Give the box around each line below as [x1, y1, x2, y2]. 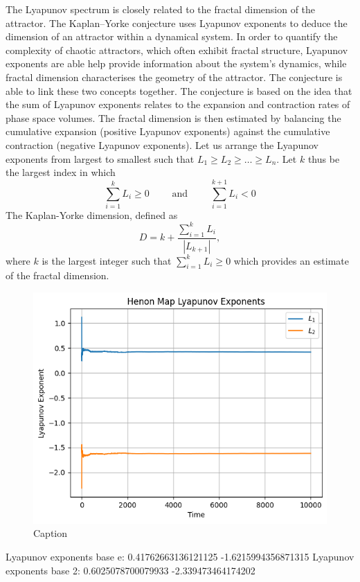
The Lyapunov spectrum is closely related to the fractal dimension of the [6, 2, 316, 16]
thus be [307, 151, 340, 166]
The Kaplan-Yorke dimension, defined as [6, 207, 178, 222]
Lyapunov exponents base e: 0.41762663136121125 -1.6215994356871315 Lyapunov [6, 549, 354, 563]
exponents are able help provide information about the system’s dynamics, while [6, 56, 347, 71]
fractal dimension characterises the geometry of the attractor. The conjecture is [6, 69, 343, 84]
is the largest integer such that [42, 253, 172, 267]
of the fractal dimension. [6, 268, 109, 283]
